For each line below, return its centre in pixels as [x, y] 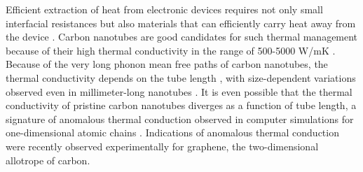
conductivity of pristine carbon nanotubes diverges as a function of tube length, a [181, 105]
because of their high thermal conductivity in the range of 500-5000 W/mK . [171, 50]
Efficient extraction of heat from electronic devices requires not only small [164, 9]
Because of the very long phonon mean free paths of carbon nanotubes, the [167, 64]
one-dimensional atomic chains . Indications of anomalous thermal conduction [172, 132]
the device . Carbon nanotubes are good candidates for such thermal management [182, 37]
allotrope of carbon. [48, 160]
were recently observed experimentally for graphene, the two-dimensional [162, 146]
